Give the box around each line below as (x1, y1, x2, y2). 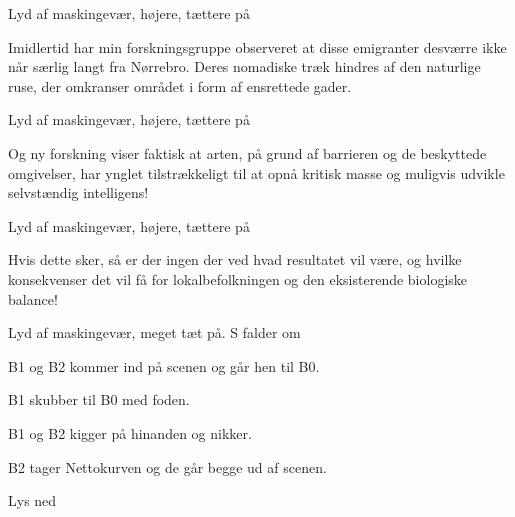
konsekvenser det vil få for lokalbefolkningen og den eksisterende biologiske (8, 268, 468, 289)
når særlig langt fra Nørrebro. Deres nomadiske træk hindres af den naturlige (8, 56, 481, 77)
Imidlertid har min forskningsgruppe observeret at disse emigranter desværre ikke (8, 36, 507, 57)
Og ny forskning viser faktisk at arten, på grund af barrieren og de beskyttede (8, 142, 487, 163)
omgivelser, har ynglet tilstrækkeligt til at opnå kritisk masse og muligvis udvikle (8, 162, 505, 183)
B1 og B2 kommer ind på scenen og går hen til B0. (8, 355, 320, 376)
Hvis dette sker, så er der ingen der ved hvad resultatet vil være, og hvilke (8, 249, 462, 270)
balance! (8, 288, 58, 309)
